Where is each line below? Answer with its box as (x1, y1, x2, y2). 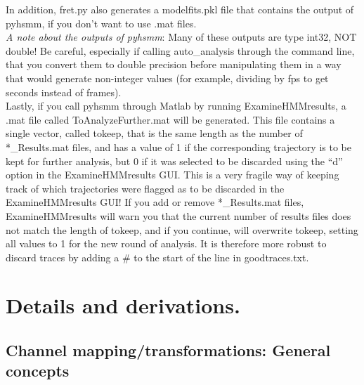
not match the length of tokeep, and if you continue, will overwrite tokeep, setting (6, 222, 358, 237)
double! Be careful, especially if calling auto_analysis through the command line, (6, 43, 355, 58)
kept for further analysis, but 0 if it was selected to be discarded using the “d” (6, 153, 343, 168)
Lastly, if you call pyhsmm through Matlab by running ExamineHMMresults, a (6, 98, 346, 113)
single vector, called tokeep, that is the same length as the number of (6, 126, 303, 141)
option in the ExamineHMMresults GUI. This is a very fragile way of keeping (6, 167, 339, 182)
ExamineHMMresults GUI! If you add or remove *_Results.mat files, (6, 195, 304, 209)
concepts (6, 360, 70, 381)
